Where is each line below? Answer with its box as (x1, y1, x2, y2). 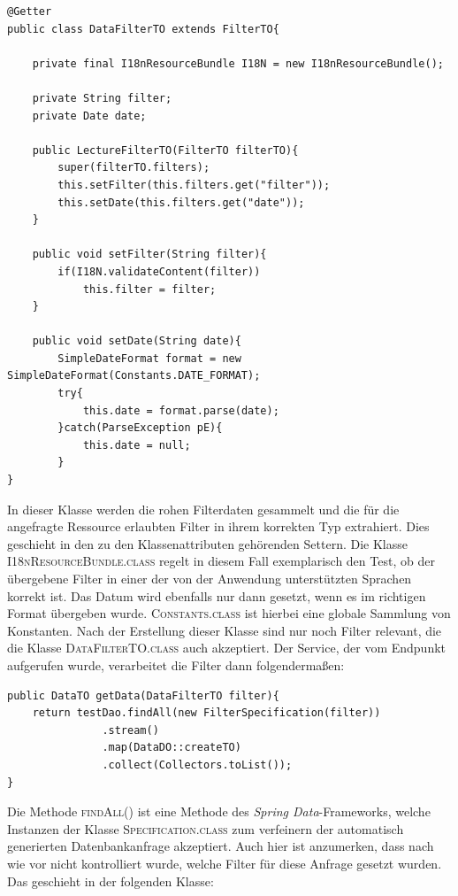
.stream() (102, 723, 159, 737)
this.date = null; (82, 438, 191, 452)
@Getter (7, 5, 52, 18)
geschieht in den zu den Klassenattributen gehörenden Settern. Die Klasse (7, 534, 408, 552)
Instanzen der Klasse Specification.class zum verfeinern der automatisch (7, 819, 404, 838)
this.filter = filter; (82, 282, 217, 296)
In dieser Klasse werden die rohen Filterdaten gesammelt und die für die (7, 499, 400, 518)
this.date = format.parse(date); (82, 404, 279, 417)
